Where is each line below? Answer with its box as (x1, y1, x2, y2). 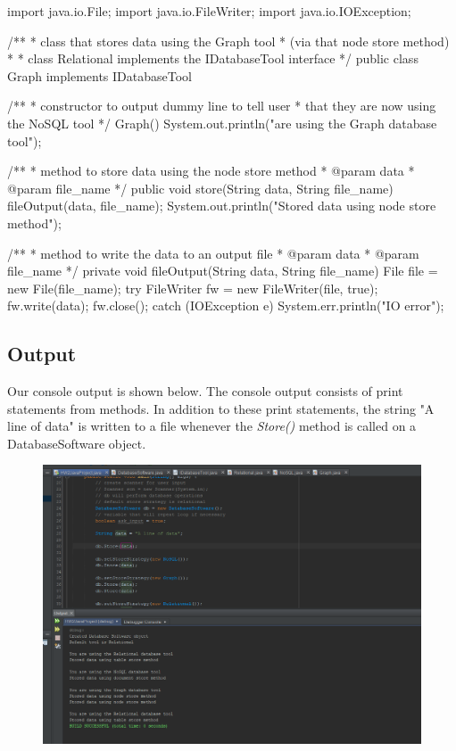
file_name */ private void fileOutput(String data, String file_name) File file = (7, 261, 438, 280)
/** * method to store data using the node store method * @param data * (7, 161, 415, 180)
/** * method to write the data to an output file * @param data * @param (7, 243, 419, 262)
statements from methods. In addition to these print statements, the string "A (7, 399, 435, 417)
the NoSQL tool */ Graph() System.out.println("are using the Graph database (7, 113, 437, 132)
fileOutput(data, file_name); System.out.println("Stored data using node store (7, 196, 436, 215)
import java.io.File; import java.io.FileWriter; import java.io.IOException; (7, 2, 411, 20)
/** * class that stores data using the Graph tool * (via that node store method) (7, 31, 450, 50)
